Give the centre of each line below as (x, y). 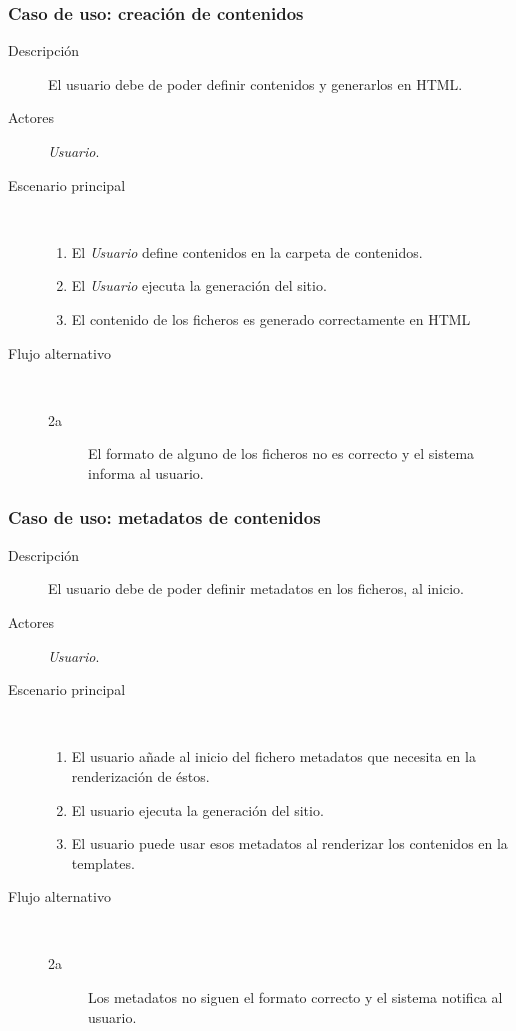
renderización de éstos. (140, 775)
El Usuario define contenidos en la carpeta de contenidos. (247, 251)
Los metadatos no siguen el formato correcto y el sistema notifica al (295, 997)
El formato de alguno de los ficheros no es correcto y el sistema (281, 453)
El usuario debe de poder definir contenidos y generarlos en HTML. (255, 83)
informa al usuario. (146, 472)
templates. (103, 862)
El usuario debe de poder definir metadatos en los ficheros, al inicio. (256, 588)
